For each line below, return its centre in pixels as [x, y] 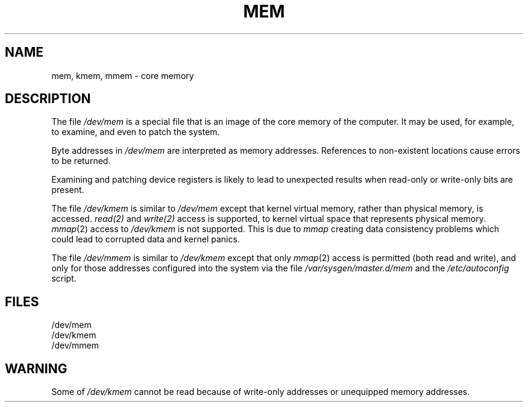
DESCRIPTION [48, 99]
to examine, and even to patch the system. [136, 132]
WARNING [36, 368]
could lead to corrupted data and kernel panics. [146, 239]
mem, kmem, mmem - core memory [123, 75]
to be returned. [81, 161]
